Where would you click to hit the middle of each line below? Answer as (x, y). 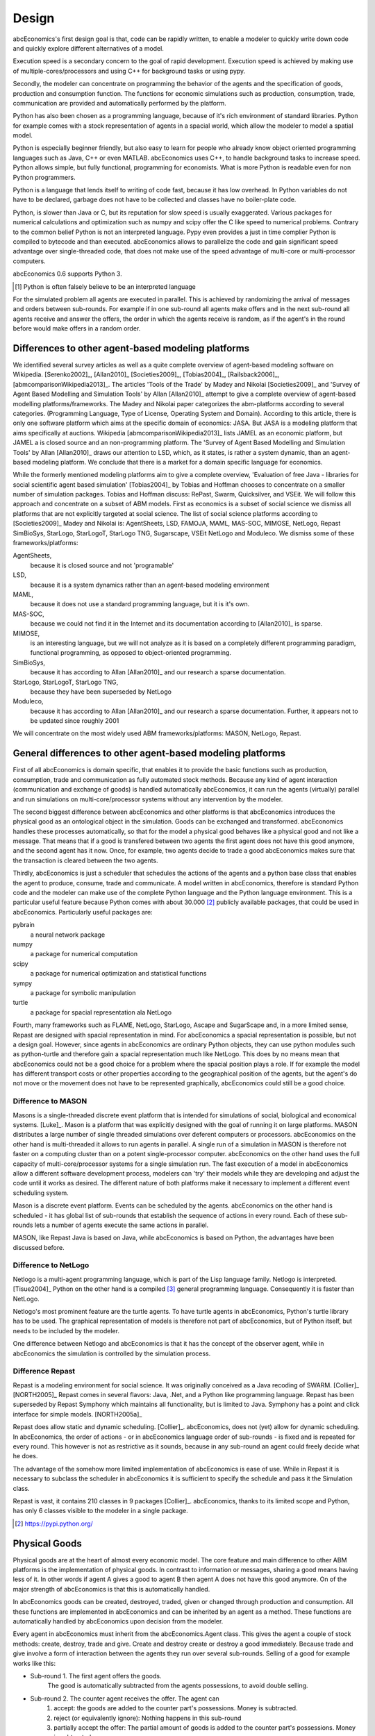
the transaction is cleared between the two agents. (86, 860)
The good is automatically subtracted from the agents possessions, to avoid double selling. (178, 1686)
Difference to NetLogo (51, 1265)
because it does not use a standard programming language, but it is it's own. (140, 604)
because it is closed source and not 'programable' (102, 565)
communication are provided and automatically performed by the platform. (119, 103)
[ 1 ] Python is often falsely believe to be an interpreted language (105, 286)
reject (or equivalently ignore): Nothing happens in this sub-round (148, 1718)
